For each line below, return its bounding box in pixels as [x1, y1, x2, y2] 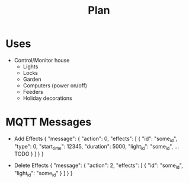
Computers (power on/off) [23, 81, 87, 89]
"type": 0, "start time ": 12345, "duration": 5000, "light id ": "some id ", [14, 143, 174, 152]
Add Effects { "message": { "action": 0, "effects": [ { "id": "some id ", [14, 135, 178, 143]
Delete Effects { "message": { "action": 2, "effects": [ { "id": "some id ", [14, 162, 183, 171]
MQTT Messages [5, 115, 92, 129]
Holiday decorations [23, 94, 72, 102]
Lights [23, 63, 39, 70]
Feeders [23, 88, 44, 95]
